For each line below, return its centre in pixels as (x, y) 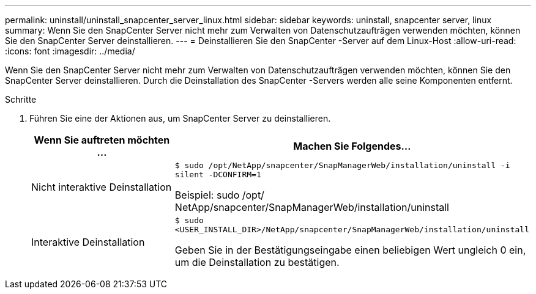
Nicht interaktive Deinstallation (102, 187)
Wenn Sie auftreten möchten (102, 140)
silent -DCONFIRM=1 (218, 175)
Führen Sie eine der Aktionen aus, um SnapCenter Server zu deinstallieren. (180, 118)
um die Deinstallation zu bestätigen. (257, 262)
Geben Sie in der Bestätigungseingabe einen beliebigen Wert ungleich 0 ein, (350, 250)
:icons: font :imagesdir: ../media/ (70, 51)
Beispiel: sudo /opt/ (219, 195)
